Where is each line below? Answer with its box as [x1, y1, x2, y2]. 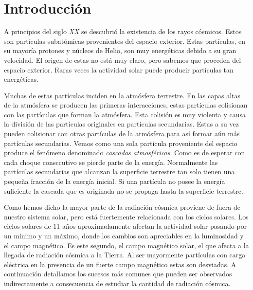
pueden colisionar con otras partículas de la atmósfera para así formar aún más [4, 128, 240, 139]
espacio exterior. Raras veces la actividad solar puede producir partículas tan [4, 64, 234, 74]
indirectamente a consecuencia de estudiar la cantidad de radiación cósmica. [4, 278, 231, 288]
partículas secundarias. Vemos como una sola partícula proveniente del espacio [4, 138, 237, 148]
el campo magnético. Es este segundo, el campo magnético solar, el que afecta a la [4, 240, 249, 250]
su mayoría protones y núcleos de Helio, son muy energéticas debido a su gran [4, 45, 236, 55]
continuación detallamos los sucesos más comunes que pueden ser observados [4, 269, 232, 279]
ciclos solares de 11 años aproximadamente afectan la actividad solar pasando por [4, 221, 247, 231]
